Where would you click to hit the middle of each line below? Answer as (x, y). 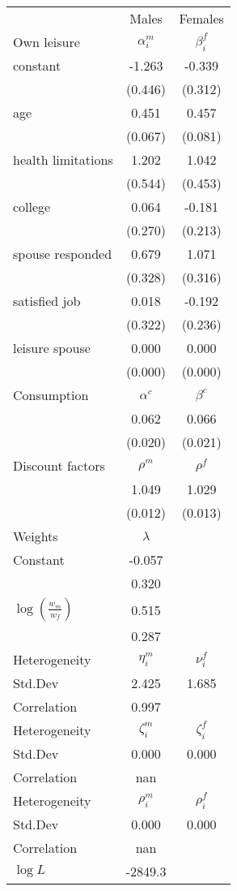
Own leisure (47, 42)
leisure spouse (52, 348)
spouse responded (63, 254)
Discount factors (59, 465)
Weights (36, 536)
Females (201, 18)
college (32, 207)
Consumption (51, 395)
